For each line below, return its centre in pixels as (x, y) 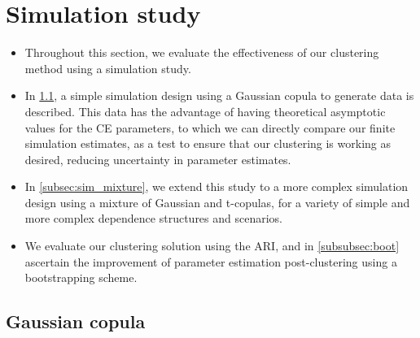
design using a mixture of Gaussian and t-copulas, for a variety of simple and (217, 202)
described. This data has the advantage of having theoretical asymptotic (205, 111)
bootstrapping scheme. (81, 277)
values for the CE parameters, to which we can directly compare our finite (210, 127)
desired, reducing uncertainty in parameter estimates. (158, 159)
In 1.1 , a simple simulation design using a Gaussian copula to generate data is (219, 95)
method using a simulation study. (108, 68)
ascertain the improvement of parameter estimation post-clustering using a (211, 261)
